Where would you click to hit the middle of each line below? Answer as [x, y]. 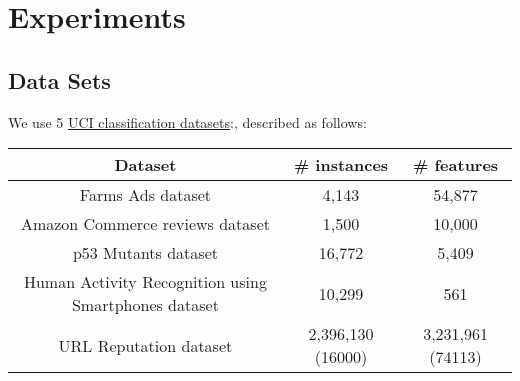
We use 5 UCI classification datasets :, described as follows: [187, 121]
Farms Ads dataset [145, 195]
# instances [341, 165]
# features [456, 165]
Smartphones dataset [145, 305]
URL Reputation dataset [145, 345]
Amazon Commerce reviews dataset [145, 224]
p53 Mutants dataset [145, 253]
